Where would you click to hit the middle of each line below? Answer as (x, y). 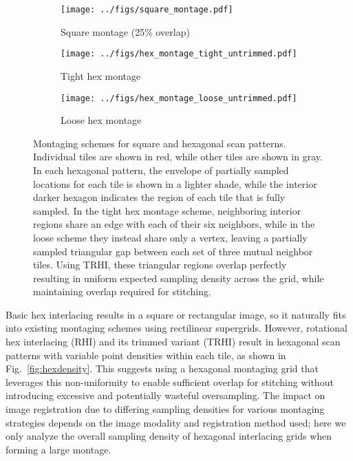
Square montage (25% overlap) (125, 31)
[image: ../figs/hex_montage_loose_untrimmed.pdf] (179, 98)
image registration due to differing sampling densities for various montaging (165, 409)
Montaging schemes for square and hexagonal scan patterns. (160, 143)
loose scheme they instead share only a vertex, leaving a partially (170, 237)
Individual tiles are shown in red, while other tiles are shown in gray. (178, 157)
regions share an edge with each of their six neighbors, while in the (174, 224)
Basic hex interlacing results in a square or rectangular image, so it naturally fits (176, 314)
